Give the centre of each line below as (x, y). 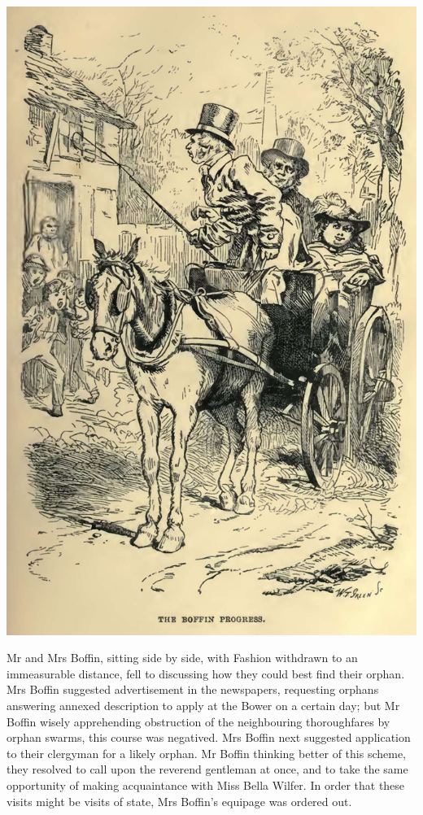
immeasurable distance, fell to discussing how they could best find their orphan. (206, 673)
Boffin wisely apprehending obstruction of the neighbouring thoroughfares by (198, 721)
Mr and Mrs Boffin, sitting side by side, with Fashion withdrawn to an (182, 658)
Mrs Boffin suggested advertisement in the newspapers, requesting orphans (193, 689)
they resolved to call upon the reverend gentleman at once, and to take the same (207, 769)
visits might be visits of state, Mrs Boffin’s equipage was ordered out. (179, 801)
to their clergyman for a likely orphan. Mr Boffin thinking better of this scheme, (206, 753)
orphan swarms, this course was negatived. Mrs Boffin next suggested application (209, 737)
